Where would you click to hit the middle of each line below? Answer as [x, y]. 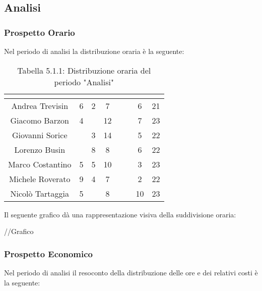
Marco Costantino [40, 164]
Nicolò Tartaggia [40, 193]
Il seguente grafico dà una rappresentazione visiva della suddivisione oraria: [120, 214]
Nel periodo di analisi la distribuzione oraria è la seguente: [94, 51]
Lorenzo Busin [40, 149]
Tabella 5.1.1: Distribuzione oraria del [84, 70]
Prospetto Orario [40, 32]
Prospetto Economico [48, 253]
